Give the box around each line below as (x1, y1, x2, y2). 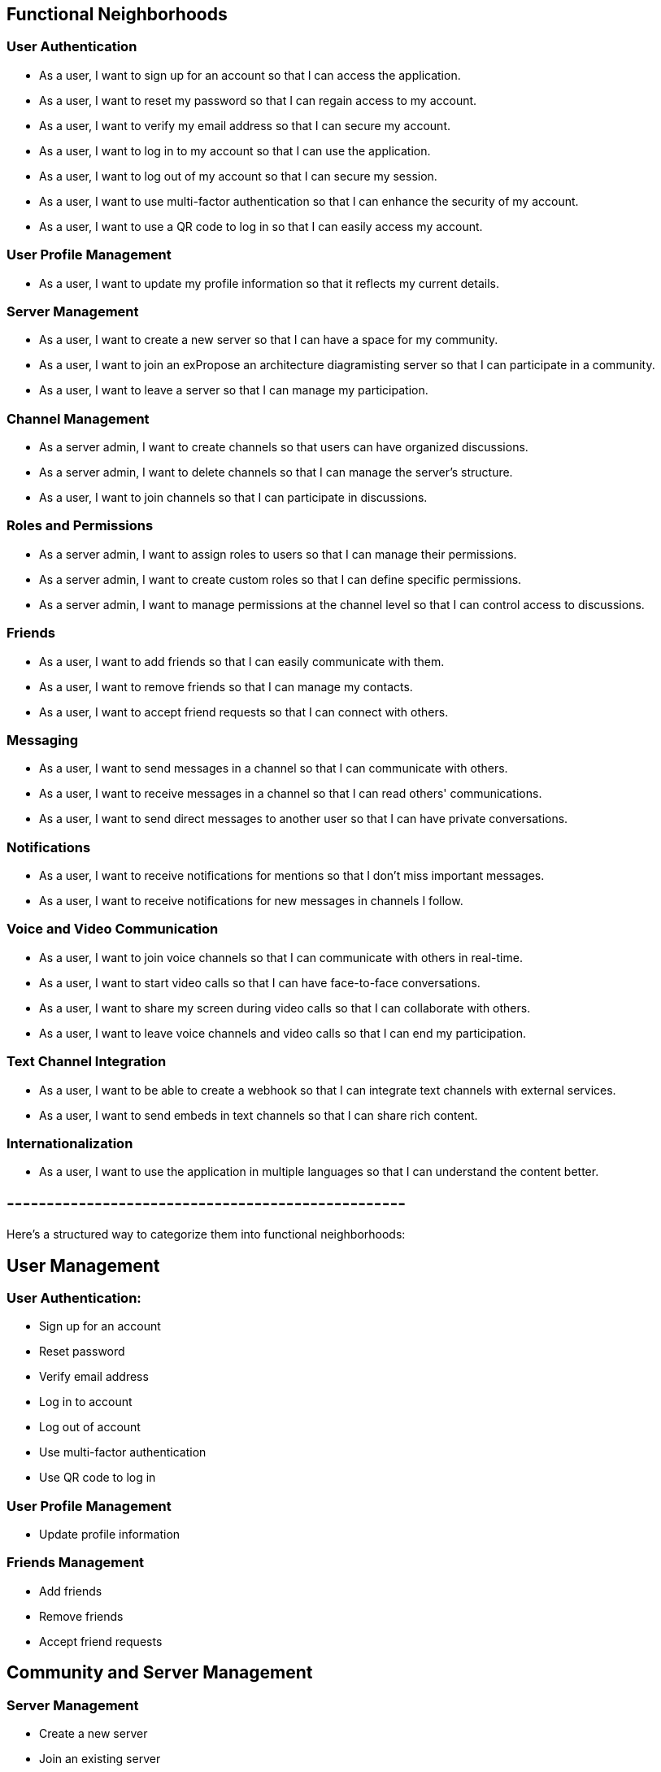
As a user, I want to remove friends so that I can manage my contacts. (39, 679, 413, 694)
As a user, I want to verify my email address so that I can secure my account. (39, 118, 451, 133)
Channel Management (7, 410, 150, 427)
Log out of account (39, 1420, 141, 1435)
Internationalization (7, 1134, 133, 1152)
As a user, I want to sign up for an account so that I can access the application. (39, 67, 461, 82)
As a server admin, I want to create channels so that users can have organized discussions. (39, 440, 528, 455)
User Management (7, 1255, 160, 1276)
